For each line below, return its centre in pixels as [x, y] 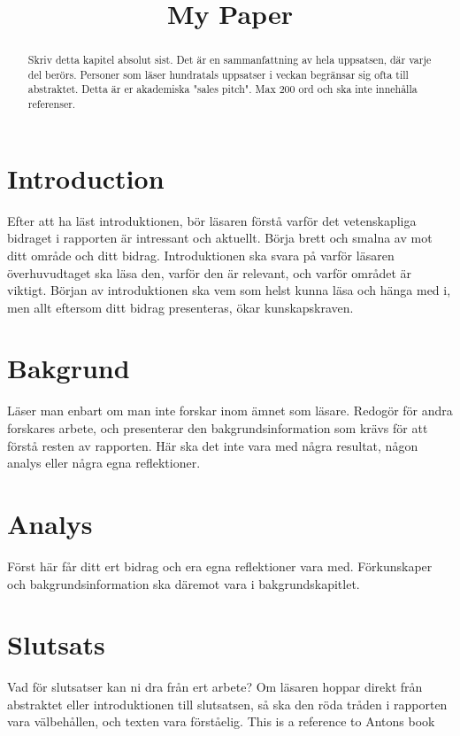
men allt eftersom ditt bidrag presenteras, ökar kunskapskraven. [180, 307]
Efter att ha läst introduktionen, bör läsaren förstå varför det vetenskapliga [212, 220]
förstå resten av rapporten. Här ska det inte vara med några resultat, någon [213, 445]
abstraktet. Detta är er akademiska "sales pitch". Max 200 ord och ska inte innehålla [222, 89]
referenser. [52, 104]
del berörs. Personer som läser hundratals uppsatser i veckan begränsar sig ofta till [218, 74]
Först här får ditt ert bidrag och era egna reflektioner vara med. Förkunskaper [220, 566]
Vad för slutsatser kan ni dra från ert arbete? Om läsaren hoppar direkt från [215, 687]
